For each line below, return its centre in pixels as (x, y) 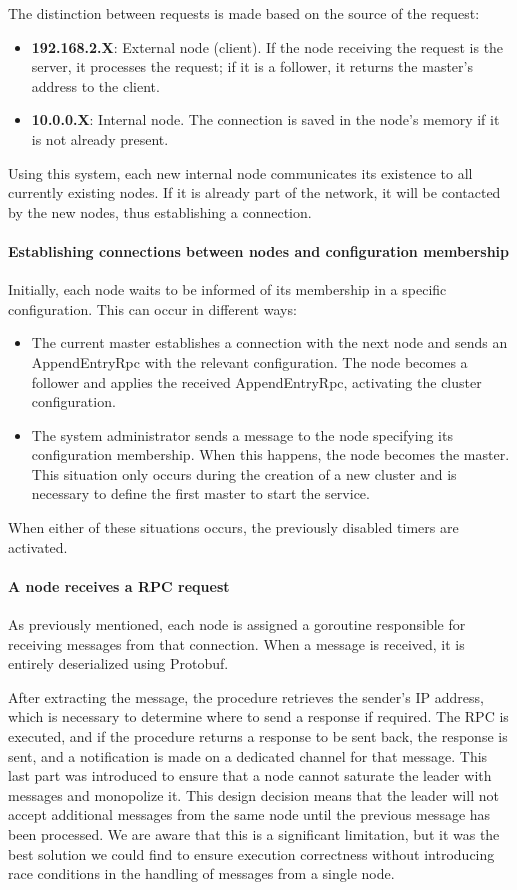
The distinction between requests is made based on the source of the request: (244, 13)
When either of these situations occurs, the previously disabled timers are (233, 527)
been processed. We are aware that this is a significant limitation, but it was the (254, 834)
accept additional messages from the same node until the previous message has (249, 814)
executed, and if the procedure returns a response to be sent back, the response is (258, 736)
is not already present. (100, 138)
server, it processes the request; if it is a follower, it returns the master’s (252, 66)
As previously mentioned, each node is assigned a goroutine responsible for (237, 624)
